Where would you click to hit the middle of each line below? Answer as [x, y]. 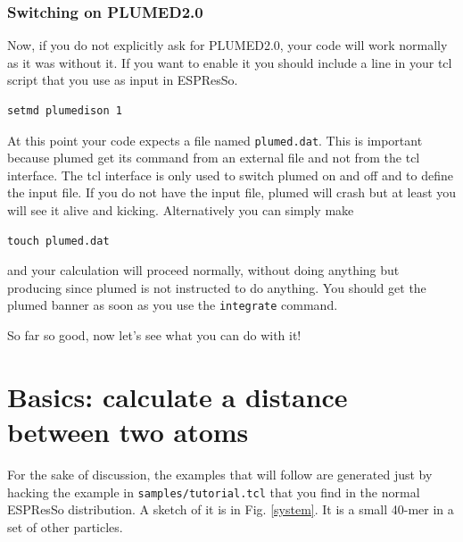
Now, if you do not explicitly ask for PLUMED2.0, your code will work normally [227, 45]
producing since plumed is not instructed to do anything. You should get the [217, 287]
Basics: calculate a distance [178, 396]
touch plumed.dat [58, 241]
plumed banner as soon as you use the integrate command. [173, 305]
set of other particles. [65, 526]
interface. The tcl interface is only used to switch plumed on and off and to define [231, 175]
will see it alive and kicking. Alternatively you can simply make [181, 210]
